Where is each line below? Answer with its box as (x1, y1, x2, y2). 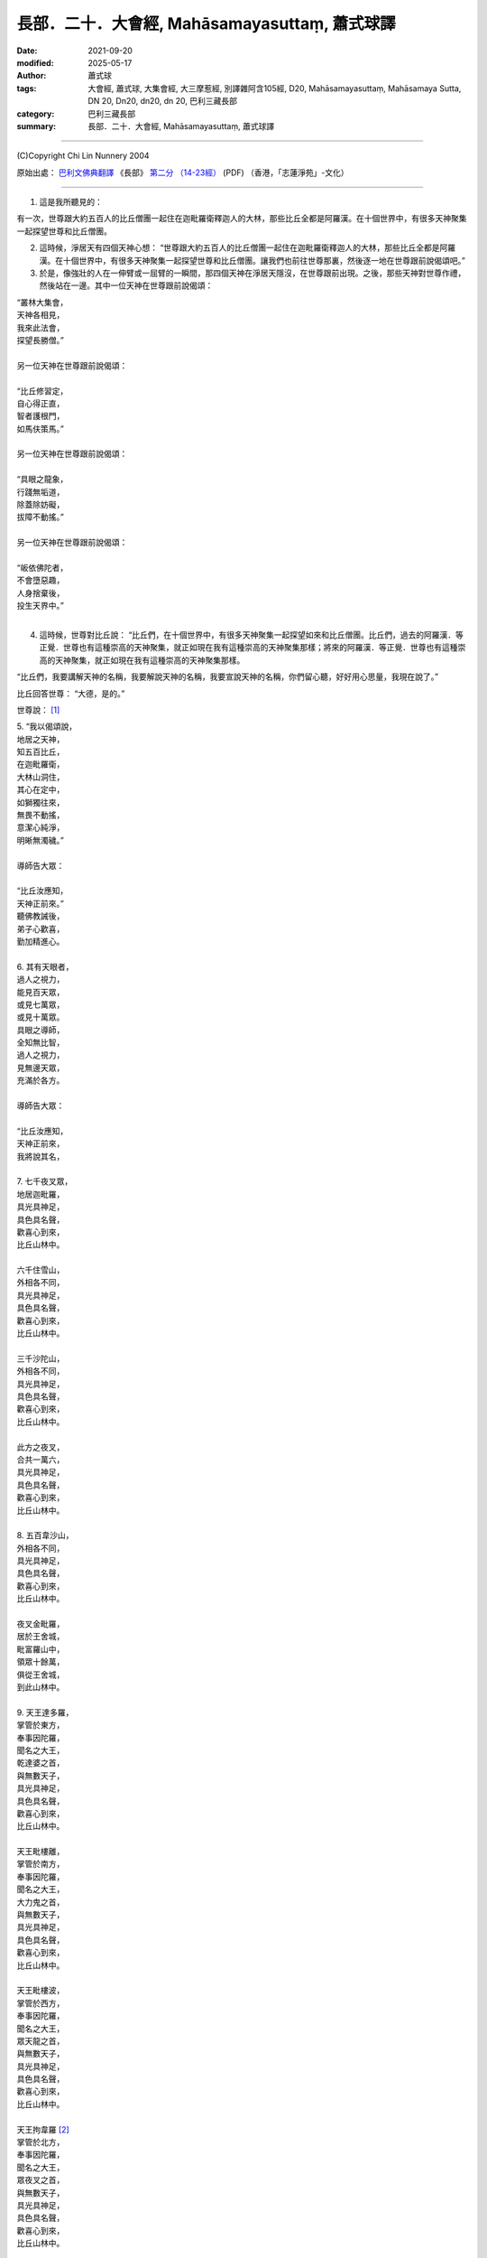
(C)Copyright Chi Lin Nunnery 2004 (16, 150, 150, 162)
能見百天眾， (16, 986, 65, 997)
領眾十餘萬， (16, 1656, 65, 1667)
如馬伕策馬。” (16, 423, 65, 434)
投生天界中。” (16, 601, 65, 611)
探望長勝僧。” (16, 334, 65, 345)
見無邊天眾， (16, 1062, 65, 1073)
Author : (16, 70, 47, 81)
